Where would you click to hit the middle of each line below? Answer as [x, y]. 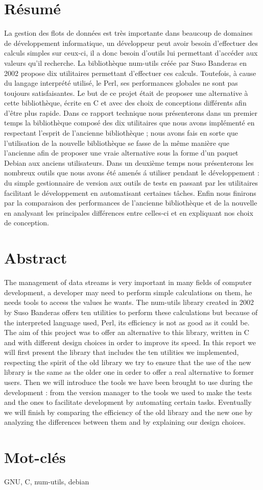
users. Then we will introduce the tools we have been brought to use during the [128, 382]
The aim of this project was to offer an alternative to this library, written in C [127, 332]
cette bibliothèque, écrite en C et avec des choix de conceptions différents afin [125, 103]
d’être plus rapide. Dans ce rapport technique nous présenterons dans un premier [131, 112]
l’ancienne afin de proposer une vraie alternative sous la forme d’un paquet [121, 153]
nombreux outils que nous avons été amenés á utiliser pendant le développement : [132, 173]
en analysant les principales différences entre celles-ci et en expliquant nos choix [129, 212]
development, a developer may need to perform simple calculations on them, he [128, 292]
